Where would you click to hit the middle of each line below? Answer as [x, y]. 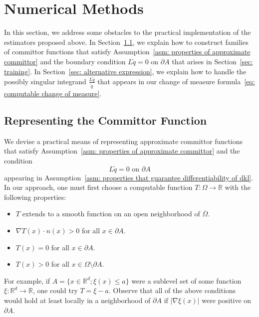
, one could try [55, 290]
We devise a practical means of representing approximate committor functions [124, 141]
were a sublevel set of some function [186, 280]
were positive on [227, 300]
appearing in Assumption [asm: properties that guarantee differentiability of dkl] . [129, 177]
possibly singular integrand [45, 81]
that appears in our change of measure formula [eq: [176, 81]
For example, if [27, 280]
